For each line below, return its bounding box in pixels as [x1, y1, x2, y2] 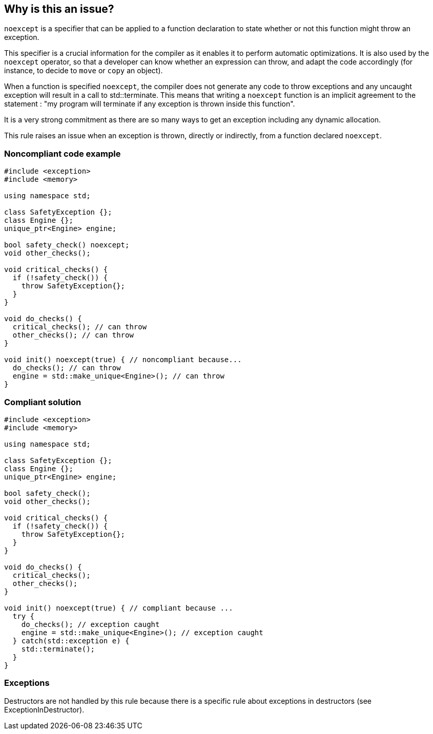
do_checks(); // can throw [12, 364, 121, 372]
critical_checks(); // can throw [12, 323, 147, 331]
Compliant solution [4, 396, 81, 407]
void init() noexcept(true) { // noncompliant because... [4, 355, 242, 364]
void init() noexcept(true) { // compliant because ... [4, 603, 233, 612]
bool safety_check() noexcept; [4, 241, 130, 249]
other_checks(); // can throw [12, 331, 134, 340]
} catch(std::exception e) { [12, 636, 130, 645]
